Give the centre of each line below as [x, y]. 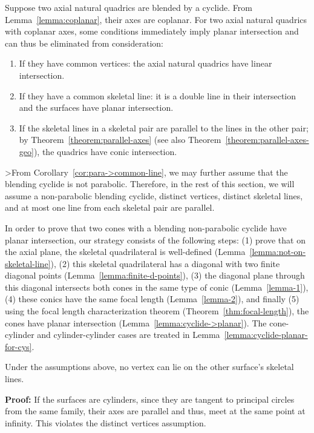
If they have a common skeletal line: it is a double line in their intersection [158, 95]
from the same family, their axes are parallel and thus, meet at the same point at [155, 411]
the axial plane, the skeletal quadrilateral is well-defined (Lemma [125, 252]
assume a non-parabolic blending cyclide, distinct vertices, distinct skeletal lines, [154, 195]
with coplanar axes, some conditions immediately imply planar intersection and [152, 31]
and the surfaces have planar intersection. [96, 107]
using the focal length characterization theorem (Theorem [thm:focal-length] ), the [157, 311]
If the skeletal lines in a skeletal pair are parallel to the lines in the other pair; [164, 127]
